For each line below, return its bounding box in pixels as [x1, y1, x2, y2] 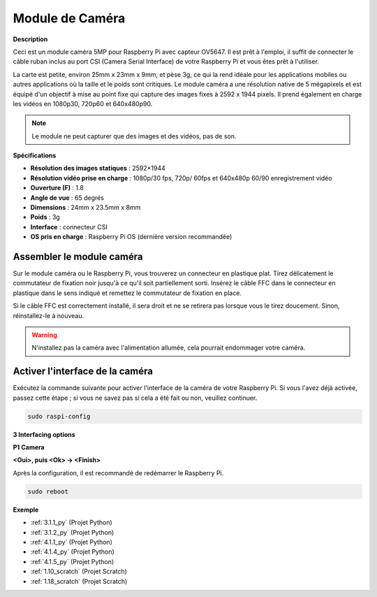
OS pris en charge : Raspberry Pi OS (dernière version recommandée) [30, 233, 232, 241]
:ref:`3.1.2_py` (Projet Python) [30, 528, 114, 536]
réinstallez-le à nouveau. [13, 311, 84, 319]
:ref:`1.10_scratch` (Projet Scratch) [30, 567, 127, 576]
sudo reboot [27, 487, 69, 496]
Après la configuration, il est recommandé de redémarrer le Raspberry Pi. [13, 468, 224, 477]
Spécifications [13, 151, 57, 160]
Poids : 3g [30, 213, 61, 222]
